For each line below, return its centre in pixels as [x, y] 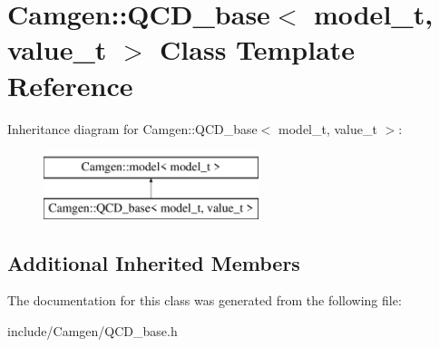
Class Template [258, 49]
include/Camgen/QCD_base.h [93, 331]
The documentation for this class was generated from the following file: [205, 300]
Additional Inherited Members [154, 262]
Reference [70, 85]
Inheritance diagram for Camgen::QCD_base [132, 128]
